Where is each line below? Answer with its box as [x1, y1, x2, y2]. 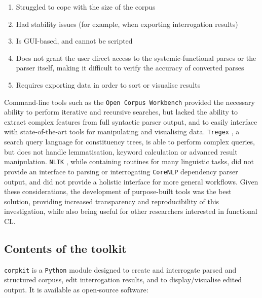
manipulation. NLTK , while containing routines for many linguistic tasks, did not [4, 156, 254, 167]
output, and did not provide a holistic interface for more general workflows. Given [4, 176, 258, 187]
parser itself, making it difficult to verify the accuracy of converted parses [16, 62, 244, 73]
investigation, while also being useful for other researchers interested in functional [4, 206, 257, 216]
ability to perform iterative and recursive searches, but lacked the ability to [4, 106, 238, 117]
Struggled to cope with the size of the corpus [16, 2, 156, 12]
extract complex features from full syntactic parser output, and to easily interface [4, 116, 257, 127]
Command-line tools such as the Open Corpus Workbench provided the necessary [4, 96, 255, 107]
